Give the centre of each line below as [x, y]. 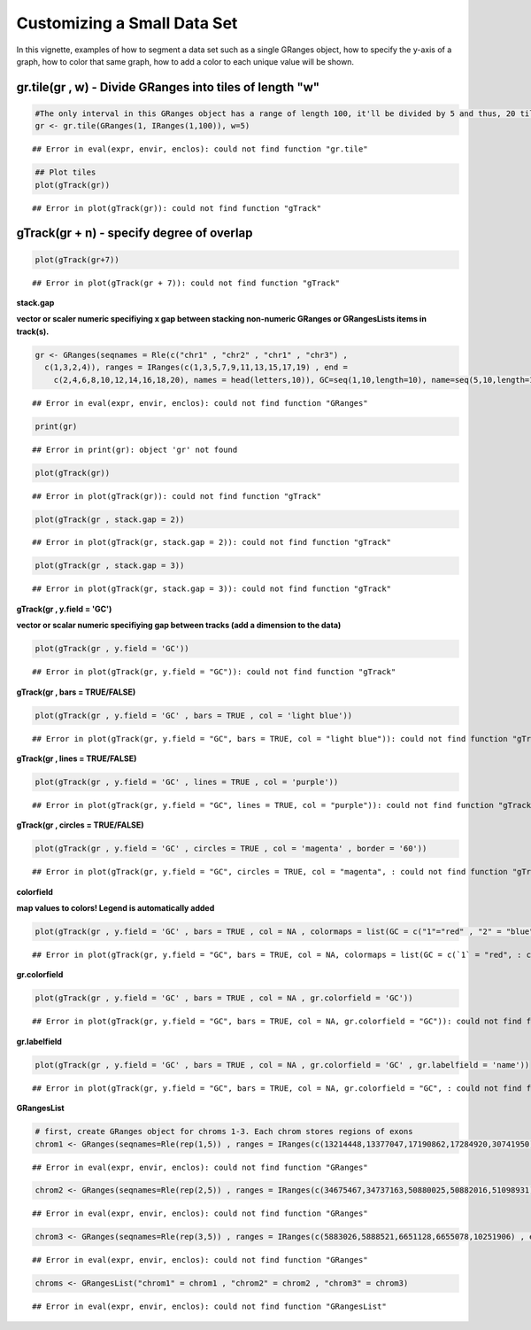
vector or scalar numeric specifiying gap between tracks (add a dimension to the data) [179, 626]
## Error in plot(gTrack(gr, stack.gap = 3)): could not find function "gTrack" [212, 589]
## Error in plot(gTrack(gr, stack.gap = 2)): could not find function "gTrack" [212, 542]
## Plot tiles [65, 172]
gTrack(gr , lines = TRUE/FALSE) [77, 758]
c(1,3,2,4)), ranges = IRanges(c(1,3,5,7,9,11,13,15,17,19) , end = [196, 367]
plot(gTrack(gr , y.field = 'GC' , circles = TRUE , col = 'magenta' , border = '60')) [231, 849]
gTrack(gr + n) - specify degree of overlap [135, 233]
